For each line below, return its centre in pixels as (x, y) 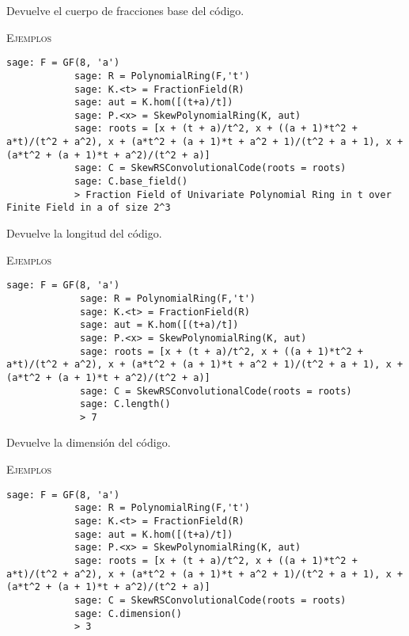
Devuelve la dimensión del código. (89, 442)
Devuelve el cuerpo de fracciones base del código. (125, 10)
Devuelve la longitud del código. (84, 233)
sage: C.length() (125, 404)
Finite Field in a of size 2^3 (89, 208)
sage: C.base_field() (131, 182)
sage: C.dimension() (128, 613)
